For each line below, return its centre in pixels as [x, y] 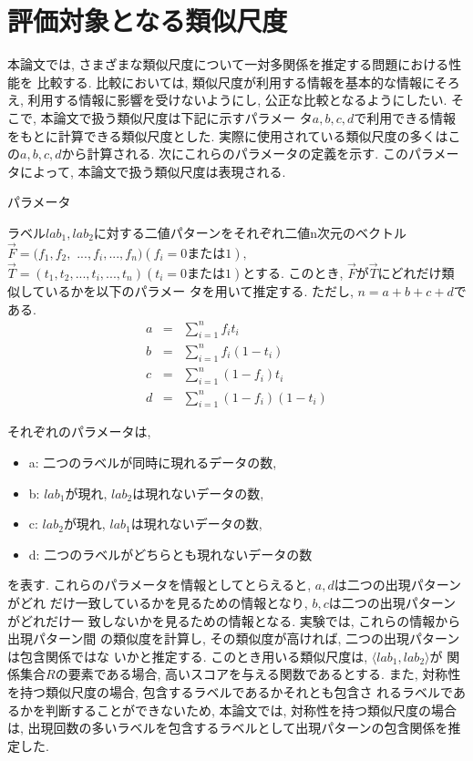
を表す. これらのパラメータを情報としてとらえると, [159, 585]
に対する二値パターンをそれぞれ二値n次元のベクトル [250, 232]
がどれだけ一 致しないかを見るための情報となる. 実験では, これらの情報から [234, 620]
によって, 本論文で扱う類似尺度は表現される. [153, 171]
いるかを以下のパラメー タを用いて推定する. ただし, [199, 290]
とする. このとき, [293, 272]
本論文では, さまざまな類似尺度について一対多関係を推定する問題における [228, 64]
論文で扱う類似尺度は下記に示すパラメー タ [183, 117]
